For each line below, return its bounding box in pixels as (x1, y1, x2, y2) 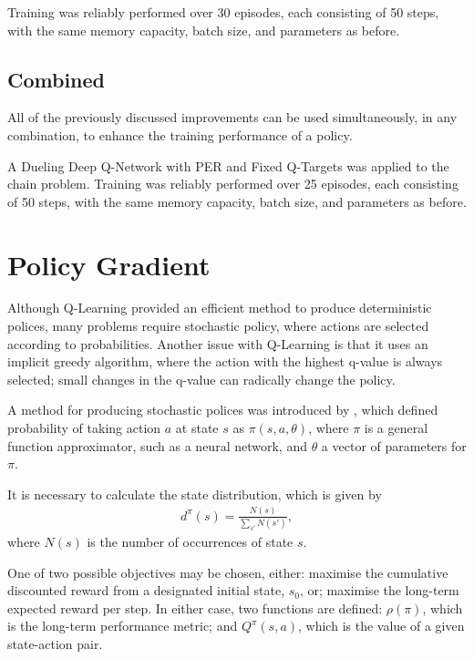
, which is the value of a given (298, 616, 465, 635)
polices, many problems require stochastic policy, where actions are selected (7, 316, 429, 335)
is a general (364, 418, 428, 438)
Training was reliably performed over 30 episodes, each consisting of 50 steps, (7, 3, 439, 21)
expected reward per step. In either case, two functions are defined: (7, 598, 383, 617)
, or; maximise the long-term (300, 581, 459, 600)
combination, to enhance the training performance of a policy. (7, 125, 353, 144)
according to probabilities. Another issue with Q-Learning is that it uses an (7, 334, 428, 353)
